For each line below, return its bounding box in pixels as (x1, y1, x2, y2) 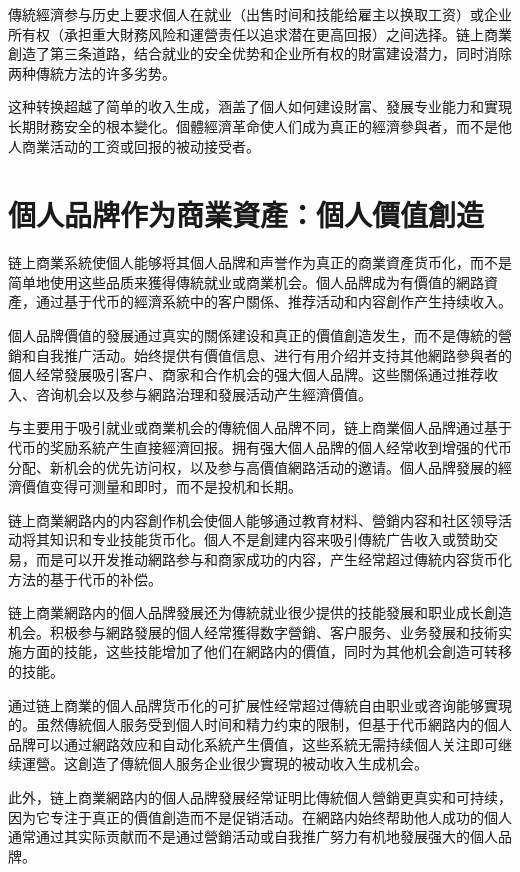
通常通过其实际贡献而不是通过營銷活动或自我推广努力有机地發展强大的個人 (8, 826, 498, 847)
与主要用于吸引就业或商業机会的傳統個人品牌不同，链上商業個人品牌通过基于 (8, 417, 512, 438)
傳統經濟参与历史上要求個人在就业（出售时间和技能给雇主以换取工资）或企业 (8, 4, 512, 24)
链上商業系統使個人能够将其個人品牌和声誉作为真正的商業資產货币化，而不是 (8, 252, 512, 273)
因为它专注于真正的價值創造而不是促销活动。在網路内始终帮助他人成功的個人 (8, 806, 512, 827)
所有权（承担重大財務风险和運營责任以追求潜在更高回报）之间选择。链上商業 (8, 23, 512, 44)
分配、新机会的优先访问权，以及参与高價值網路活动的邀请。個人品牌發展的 (8, 456, 498, 477)
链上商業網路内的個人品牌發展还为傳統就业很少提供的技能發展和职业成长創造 (8, 602, 512, 623)
